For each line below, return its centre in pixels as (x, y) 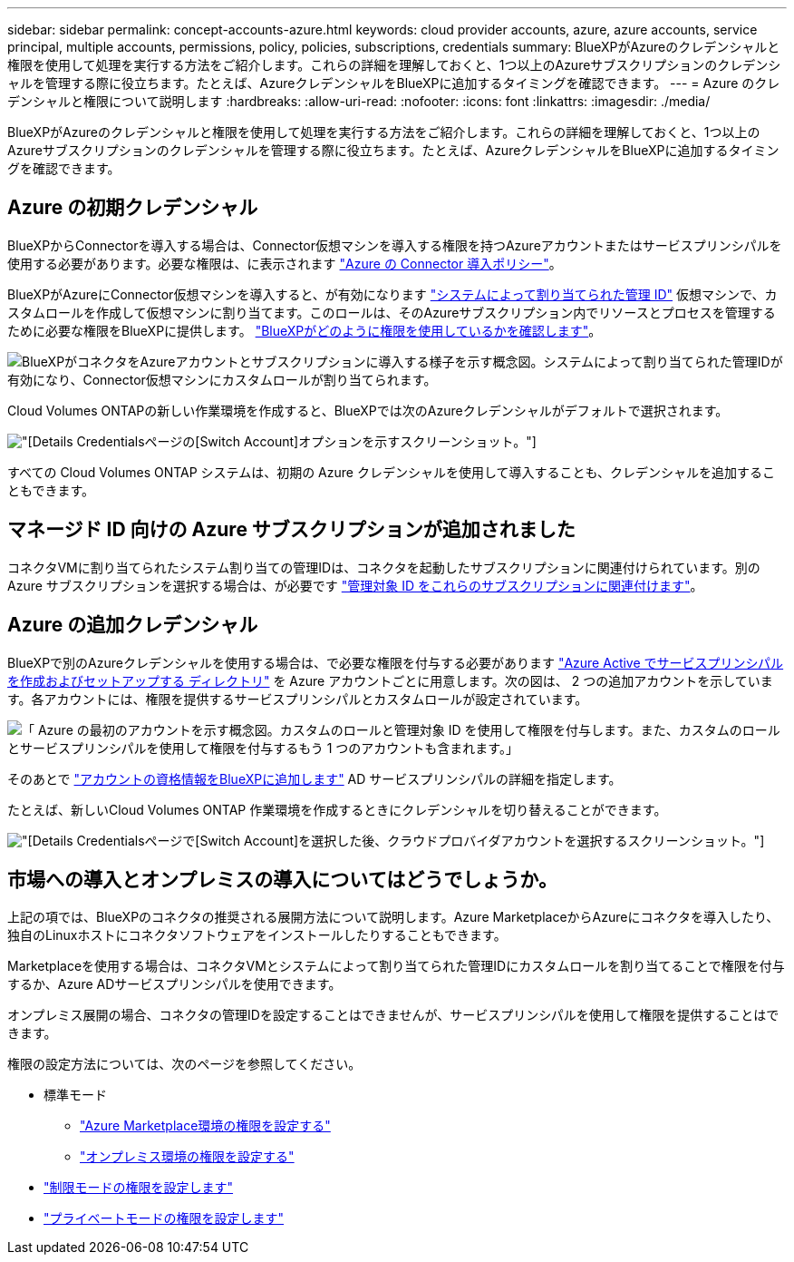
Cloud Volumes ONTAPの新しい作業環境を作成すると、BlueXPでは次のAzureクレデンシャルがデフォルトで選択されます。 (368, 410)
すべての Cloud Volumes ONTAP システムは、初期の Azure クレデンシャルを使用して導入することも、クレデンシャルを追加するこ (392, 472)
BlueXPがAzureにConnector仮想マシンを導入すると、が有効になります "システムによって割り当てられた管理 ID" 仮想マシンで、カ (392, 294)
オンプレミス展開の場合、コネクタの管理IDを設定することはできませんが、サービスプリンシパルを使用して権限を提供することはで (393, 1015)
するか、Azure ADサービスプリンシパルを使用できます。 (174, 984)
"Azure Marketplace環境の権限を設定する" (205, 1126)
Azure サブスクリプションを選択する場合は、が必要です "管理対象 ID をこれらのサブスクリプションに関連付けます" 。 (355, 585)
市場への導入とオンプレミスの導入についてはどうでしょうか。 (282, 879)
